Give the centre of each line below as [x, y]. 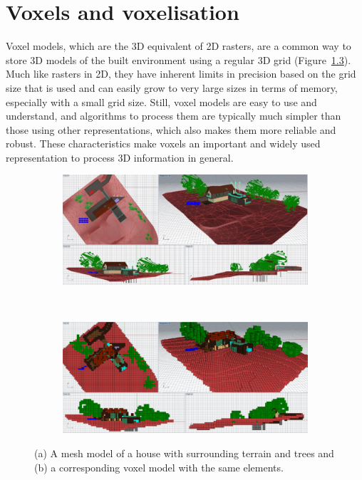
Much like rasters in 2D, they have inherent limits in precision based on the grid [181, 74]
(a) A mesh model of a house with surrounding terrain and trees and [184, 453]
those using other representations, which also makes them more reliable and [171, 129]
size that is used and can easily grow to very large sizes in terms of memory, [172, 87]
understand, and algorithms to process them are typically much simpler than [174, 116]
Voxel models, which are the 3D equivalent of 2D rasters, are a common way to [179, 46]
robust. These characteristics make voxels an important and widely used [163, 144]
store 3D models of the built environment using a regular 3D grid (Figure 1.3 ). [179, 59]
